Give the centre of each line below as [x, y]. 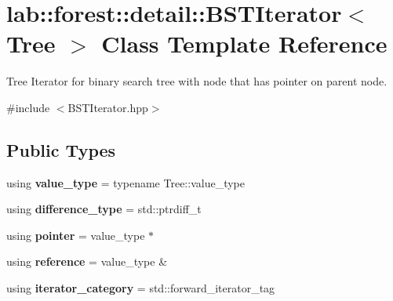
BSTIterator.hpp [108, 107]
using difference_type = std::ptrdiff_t [104, 209]
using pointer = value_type [76, 235]
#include [28, 107]
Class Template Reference [244, 44]
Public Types [61, 149]
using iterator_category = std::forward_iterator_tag [141, 288]
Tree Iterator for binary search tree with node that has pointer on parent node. [197, 81]
